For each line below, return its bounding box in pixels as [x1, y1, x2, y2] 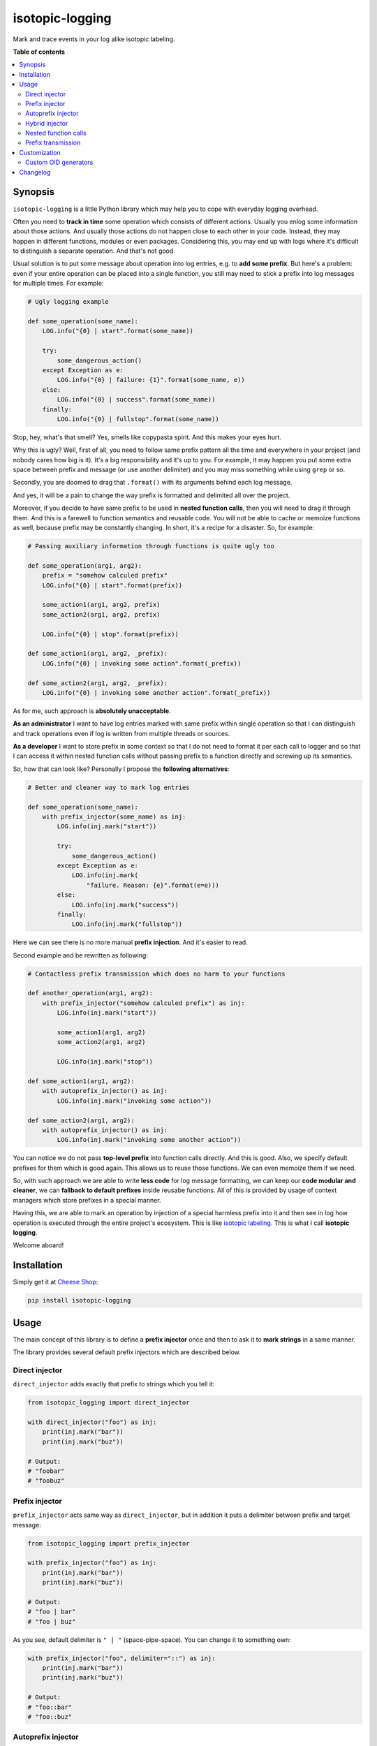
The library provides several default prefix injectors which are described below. [13, 1348, 241, 1356]
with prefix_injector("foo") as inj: [27, 1559, 157, 1567]
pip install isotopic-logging [27, 1296, 131, 1305]
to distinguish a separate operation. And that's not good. [13, 247, 176, 255]
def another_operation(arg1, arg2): [27, 989, 154, 997]
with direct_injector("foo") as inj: [27, 1418, 157, 1426]
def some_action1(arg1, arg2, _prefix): [27, 650, 168, 658]
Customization [19, 148, 61, 156]
